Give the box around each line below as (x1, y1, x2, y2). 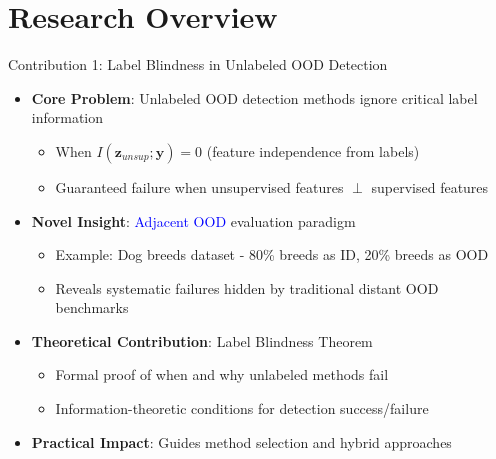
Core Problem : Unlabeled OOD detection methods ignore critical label (31, 87, 478, 108)
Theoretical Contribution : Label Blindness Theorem (31, 330, 373, 351)
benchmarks (55, 297, 129, 318)
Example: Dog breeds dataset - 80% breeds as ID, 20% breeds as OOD (55, 244, 489, 265)
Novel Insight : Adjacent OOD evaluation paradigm (31, 210, 356, 231)
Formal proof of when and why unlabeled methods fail (55, 364, 389, 385)
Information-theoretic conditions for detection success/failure (55, 398, 429, 419)
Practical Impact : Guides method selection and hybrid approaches (31, 431, 452, 452)
